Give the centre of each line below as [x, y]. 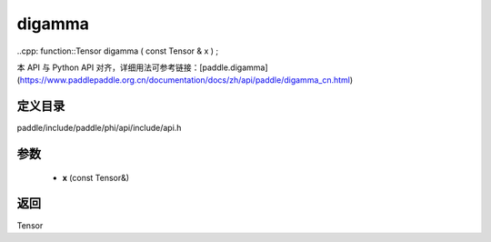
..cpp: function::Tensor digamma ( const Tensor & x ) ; [118, 51]
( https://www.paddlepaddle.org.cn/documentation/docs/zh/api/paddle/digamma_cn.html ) [185, 80]
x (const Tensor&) [96, 177]
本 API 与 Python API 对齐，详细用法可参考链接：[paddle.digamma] [142, 67]
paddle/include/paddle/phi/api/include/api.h [99, 128]
